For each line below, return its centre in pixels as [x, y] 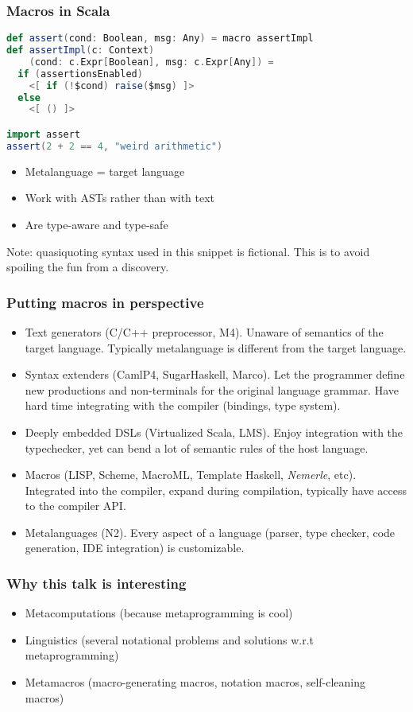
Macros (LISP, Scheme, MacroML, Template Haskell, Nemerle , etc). [191, 475]
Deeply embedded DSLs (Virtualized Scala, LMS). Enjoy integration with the [214, 432]
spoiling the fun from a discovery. [88, 267]
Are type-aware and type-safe [96, 224]
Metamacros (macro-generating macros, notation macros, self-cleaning [195, 682]
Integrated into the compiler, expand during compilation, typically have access [216, 490]
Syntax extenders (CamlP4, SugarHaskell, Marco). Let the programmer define [215, 374]
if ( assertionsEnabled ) [80, 74]
